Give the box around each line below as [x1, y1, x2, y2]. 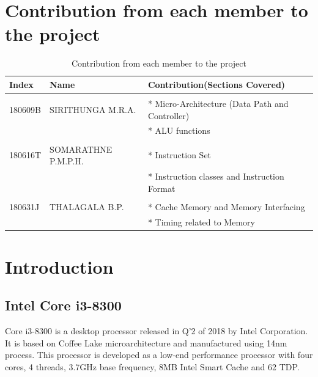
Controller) [147, 109, 190, 122]
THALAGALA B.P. [50, 200, 124, 213]
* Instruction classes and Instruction [147, 169, 284, 182]
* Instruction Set [147, 148, 212, 161]
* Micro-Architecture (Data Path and [147, 97, 289, 109]
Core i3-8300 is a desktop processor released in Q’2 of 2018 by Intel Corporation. [5, 324, 308, 337]
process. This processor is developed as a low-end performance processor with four [5, 348, 313, 361]
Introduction [5, 254, 114, 279]
